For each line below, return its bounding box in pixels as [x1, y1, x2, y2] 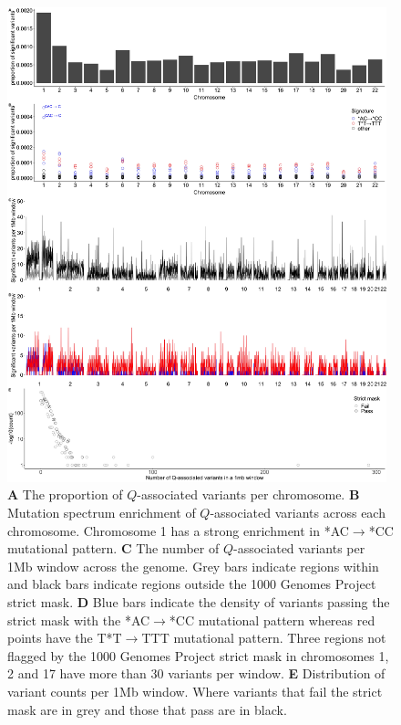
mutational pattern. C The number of [7, 539, 220, 558]
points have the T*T [7, 628, 122, 647]
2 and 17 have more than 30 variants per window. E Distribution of [7, 664, 386, 683]
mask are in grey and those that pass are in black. [7, 699, 287, 719]
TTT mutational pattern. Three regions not [141, 628, 386, 647]
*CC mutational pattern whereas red [169, 610, 375, 629]
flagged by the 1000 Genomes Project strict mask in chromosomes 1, [7, 646, 389, 665]
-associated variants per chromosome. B [137, 485, 360, 504]
